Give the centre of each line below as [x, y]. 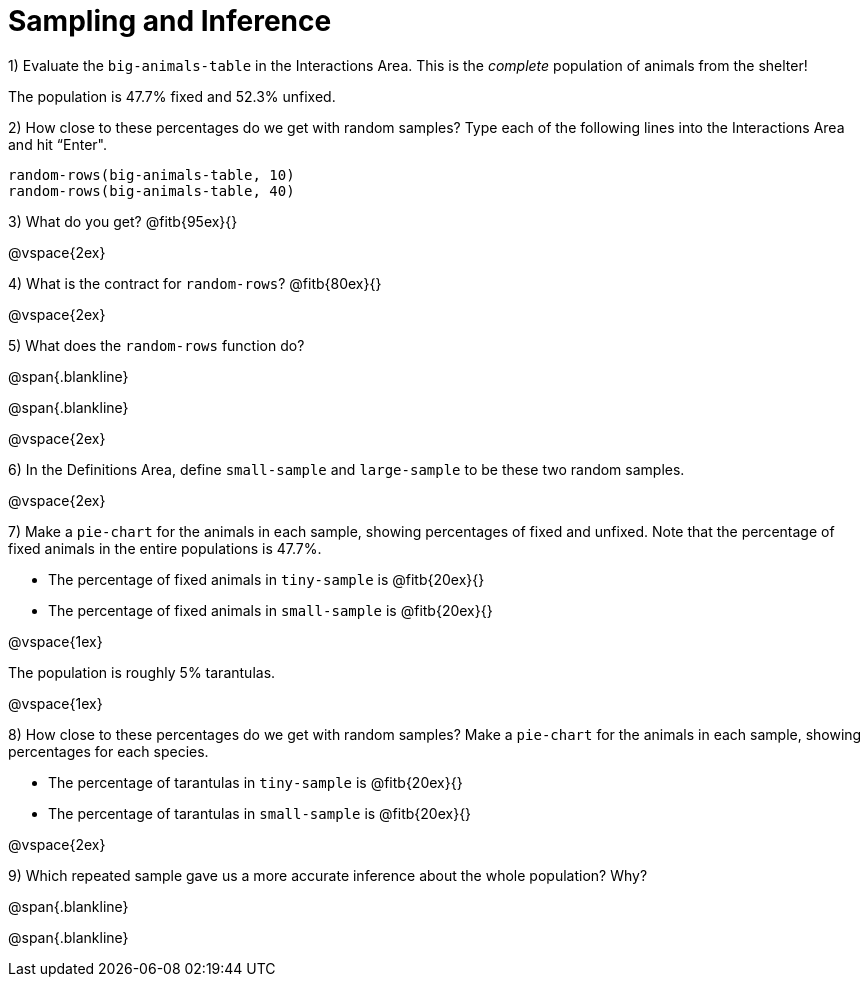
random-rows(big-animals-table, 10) [151, 174]
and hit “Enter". [57, 144]
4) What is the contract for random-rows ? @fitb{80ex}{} [195, 283]
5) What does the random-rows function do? [156, 345]
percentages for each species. [108, 751]
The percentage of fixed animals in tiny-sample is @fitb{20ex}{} [266, 579]
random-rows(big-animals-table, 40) [151, 190]
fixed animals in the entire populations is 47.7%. [165, 548]
